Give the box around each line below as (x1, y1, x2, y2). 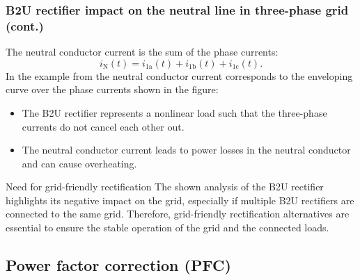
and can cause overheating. (22, 156, 137, 170)
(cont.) (6, 17, 44, 34)
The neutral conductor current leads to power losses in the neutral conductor (22, 142, 351, 157)
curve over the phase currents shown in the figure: (6, 82, 219, 97)
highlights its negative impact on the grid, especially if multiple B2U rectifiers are (6, 192, 354, 207)
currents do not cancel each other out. (22, 119, 185, 133)
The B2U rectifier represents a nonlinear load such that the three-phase (22, 105, 327, 120)
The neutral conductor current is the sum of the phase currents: (6, 44, 279, 59)
